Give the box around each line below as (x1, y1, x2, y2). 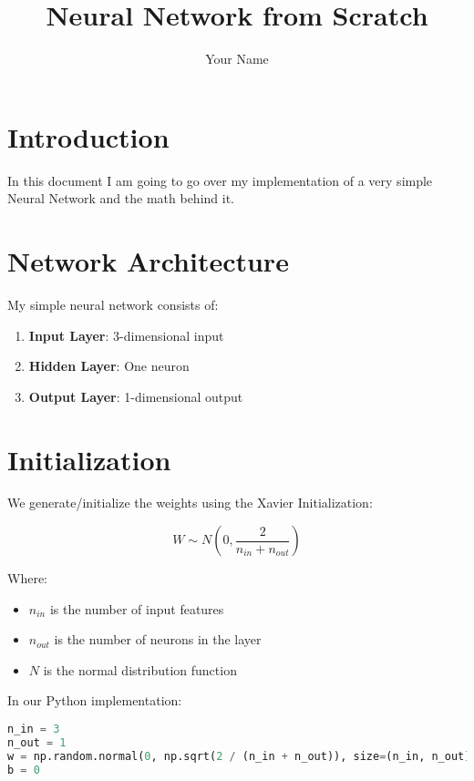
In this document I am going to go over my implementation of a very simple (7, 170, 433, 190)
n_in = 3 (7, 723, 60, 736)
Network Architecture (7, 242, 289, 280)
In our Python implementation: (7, 691, 182, 710)
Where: (7, 569, 47, 588)
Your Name (205, 49, 269, 68)
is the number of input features (49, 599, 224, 618)
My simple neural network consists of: (7, 294, 219, 313)
